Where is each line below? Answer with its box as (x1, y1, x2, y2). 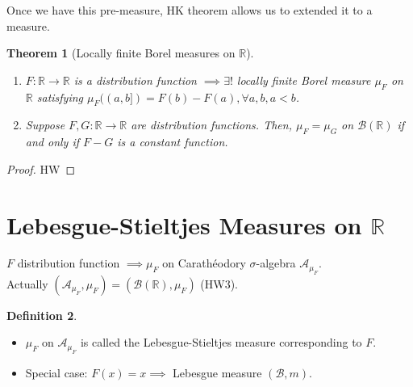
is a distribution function (73, 71, 197, 88)
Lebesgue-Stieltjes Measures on (6, 208, 362, 241)
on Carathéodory (162, 254, 246, 271)
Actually (6, 275, 48, 292)
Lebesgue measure (173, 364, 262, 381)
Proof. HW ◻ (6, 160, 76, 177)
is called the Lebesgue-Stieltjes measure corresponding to (80, 334, 362, 351)
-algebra (256, 254, 296, 271)
